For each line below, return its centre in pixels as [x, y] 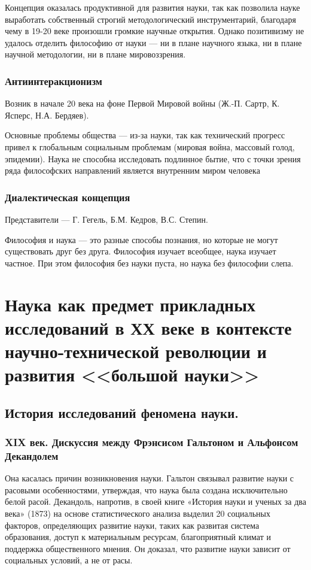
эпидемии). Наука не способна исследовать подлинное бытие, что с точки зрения [153, 158]
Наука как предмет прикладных [130, 304]
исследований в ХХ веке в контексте [148, 327]
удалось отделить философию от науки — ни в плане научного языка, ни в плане [153, 42]
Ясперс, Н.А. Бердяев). [47, 115]
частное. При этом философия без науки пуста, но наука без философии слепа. [149, 263]
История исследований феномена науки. [122, 412]
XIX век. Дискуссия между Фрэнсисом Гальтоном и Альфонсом [152, 442]
